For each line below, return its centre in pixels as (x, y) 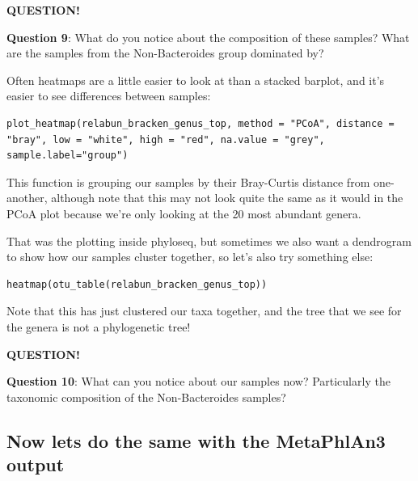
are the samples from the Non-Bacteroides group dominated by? (165, 53)
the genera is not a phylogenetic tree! (99, 326)
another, (27, 198)
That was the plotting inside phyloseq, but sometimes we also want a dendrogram (209, 240)
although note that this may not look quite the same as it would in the (227, 198)
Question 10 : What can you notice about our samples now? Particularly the (198, 381)
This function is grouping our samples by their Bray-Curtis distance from (188, 181)
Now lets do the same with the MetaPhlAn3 (196, 440)
